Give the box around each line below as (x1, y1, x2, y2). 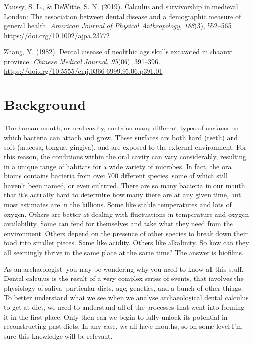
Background (4, 94, 86, 114)
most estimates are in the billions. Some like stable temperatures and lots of (4, 199, 232, 210)
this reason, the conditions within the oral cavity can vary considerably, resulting (4, 151, 247, 162)
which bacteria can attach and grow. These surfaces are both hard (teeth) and (4, 132, 238, 142)
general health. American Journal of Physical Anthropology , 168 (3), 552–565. (4, 21, 233, 31)
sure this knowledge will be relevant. (4, 330, 113, 341)
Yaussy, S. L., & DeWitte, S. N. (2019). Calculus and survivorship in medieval (4, 1, 238, 11)
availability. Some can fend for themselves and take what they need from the (4, 218, 233, 229)
